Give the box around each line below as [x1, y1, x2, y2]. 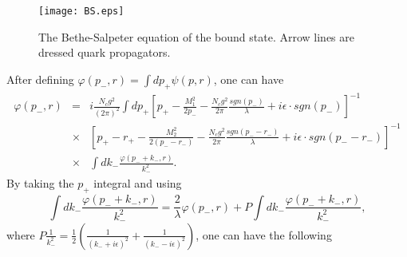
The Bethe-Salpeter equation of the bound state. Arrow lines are [38, 28, 355, 45]
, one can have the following [196, 226, 332, 243]
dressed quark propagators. [38, 44, 171, 61]
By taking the [6, 175, 74, 192]
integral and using [93, 175, 182, 192]
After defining [6, 70, 74, 87]
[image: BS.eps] [38, 6, 124, 17]
